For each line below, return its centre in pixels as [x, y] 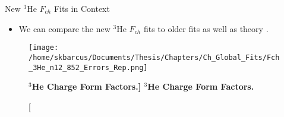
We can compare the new [64, 28]
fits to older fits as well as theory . [206, 28]
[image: [44, 48]
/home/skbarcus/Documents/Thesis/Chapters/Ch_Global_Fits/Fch [154, 57]
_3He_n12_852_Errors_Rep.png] [88, 67]
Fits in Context [82, 8]
